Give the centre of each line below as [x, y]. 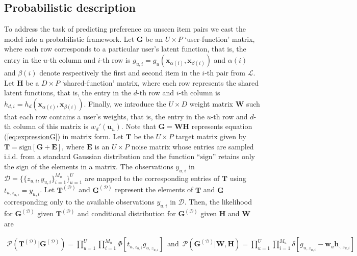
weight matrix [211, 103]
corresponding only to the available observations [79, 201]
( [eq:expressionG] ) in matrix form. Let [64, 136]
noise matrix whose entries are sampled [193, 146]
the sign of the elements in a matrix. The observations [89, 166]
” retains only [234, 156]
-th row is [115, 59]
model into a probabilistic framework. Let [69, 39]
